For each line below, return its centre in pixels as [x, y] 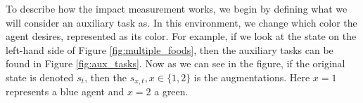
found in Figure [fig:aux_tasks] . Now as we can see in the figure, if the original [176, 63]
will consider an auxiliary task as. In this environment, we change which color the [181, 22]
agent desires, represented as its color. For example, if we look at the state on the [181, 36]
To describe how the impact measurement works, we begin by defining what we [177, 8]
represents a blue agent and [65, 91]
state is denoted [40, 77]
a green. [171, 91]
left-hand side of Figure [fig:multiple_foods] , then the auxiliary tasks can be [170, 49]
